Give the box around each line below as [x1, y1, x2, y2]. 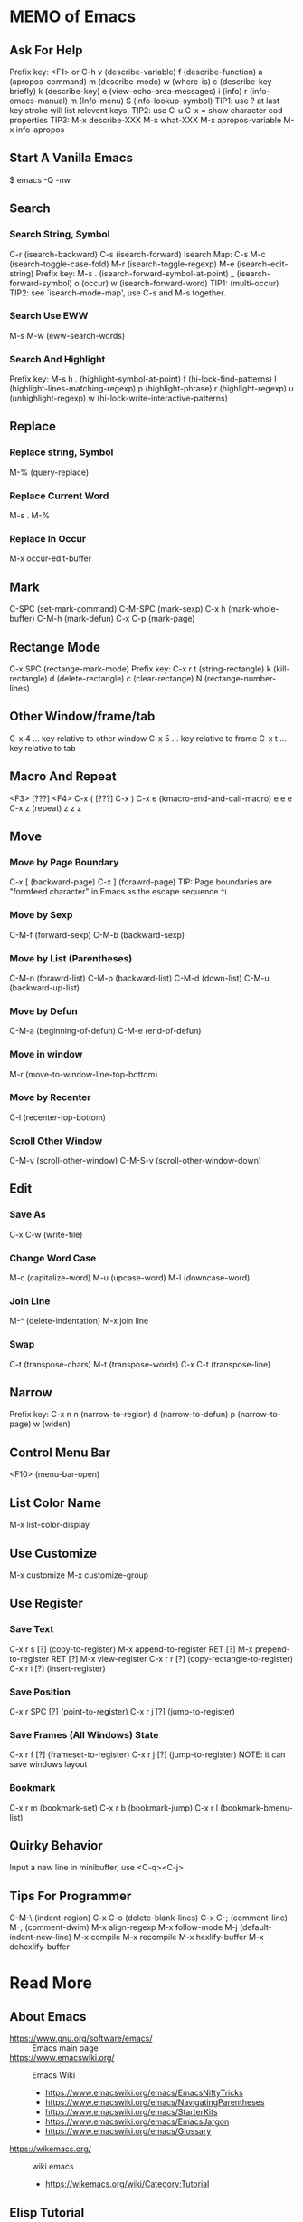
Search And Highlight [9, 353, 106, 365]
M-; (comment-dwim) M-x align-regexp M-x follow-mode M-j [9, 1922, 238, 1933]
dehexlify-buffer [9, 1941, 70, 1952]
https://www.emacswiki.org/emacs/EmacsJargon [44, 2116, 230, 2127]
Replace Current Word [9, 489, 109, 502]
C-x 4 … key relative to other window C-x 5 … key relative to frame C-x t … [9, 732, 288, 744]
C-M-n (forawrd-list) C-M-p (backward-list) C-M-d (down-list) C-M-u [9, 972, 270, 983]
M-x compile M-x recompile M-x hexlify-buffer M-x [73, 1932, 264, 1943]
